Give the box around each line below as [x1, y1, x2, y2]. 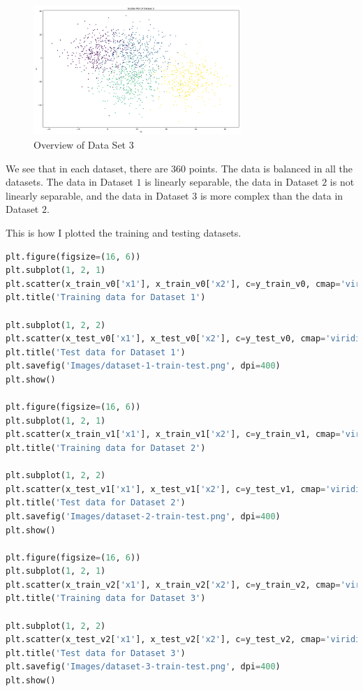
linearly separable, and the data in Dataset [6, 188, 189, 202]
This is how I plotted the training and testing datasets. [6, 225, 242, 240]
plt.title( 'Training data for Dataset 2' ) [6, 443, 206, 453]
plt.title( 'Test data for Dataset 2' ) [6, 498, 186, 508]
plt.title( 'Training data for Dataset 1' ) [6, 292, 206, 303]
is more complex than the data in [200, 188, 343, 202]
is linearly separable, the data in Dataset [145, 174, 319, 189]
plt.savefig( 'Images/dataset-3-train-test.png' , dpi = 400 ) [6, 662, 281, 672]
